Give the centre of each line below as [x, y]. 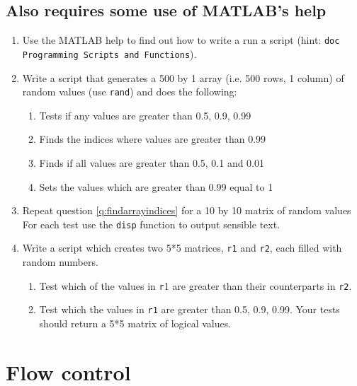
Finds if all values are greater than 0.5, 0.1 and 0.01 [152, 162]
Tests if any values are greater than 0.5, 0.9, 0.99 [145, 115]
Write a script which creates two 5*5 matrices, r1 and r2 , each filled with [182, 248]
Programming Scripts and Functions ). [109, 53]
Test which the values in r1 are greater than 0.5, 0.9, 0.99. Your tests [189, 309]
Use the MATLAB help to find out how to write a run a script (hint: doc [181, 40]
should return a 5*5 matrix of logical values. [135, 323]
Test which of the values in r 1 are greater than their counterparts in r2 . [195, 285]
